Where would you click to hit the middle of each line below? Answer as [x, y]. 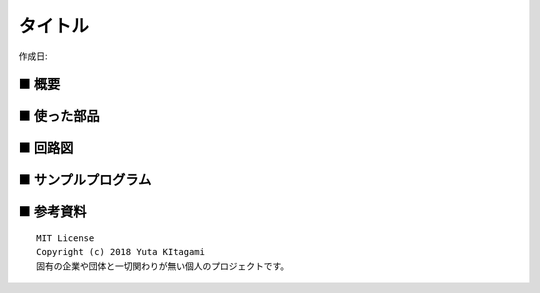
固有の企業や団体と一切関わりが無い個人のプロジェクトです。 [163, 266]
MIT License [65, 238]
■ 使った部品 [59, 116]
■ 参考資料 [52, 211]
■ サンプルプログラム [85, 180]
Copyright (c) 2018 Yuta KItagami [120, 252]
